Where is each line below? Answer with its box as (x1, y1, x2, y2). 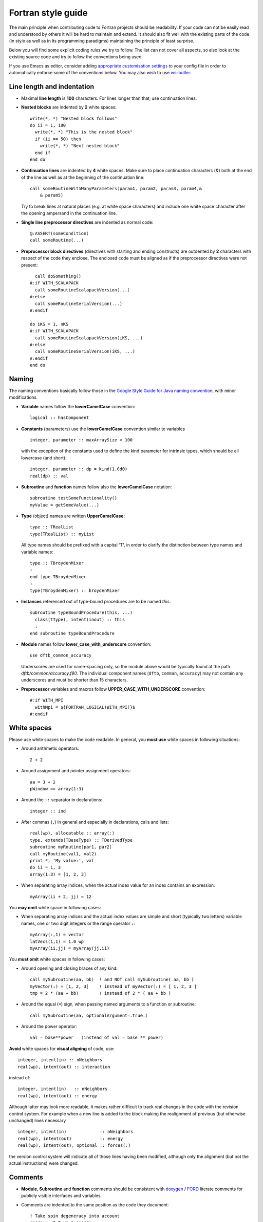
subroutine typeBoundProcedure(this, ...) (30, 610, 133, 615)
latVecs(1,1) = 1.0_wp (30, 938, 84, 944)
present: (21, 262, 38, 268)
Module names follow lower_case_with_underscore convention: (21, 641, 151, 647)
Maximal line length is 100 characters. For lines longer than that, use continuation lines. (21, 95, 197, 101)
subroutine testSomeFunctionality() (30, 495, 117, 501)
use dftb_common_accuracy (30, 653, 92, 658)
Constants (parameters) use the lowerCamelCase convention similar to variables (21, 426, 185, 432)
